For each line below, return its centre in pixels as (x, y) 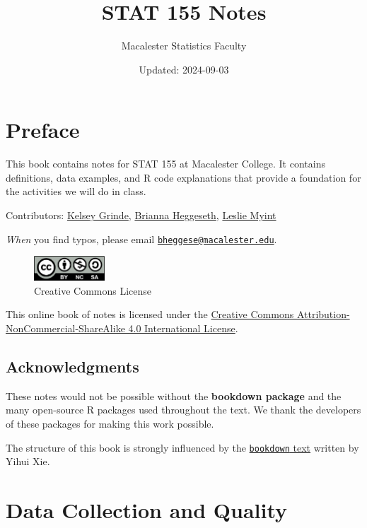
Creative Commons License (93, 290)
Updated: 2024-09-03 (184, 69)
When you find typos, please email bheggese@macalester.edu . (141, 239)
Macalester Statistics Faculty (184, 46)
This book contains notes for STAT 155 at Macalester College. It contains (165, 164)
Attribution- (323, 314)
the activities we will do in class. (76, 191)
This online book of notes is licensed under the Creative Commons (150, 314)
